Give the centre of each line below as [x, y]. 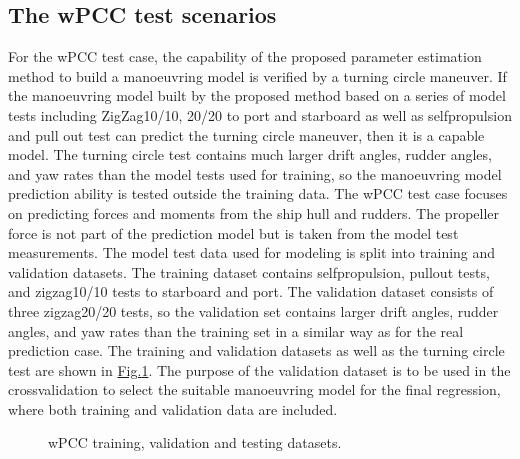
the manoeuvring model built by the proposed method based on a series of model [257, 95]
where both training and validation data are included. [173, 408]
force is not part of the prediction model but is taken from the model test [233, 232]
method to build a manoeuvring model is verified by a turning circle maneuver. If [257, 75]
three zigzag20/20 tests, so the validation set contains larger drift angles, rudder [253, 310]
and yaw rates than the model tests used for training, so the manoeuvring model [255, 173]
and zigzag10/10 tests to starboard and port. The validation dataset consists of [251, 291]
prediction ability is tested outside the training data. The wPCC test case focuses [258, 193]
